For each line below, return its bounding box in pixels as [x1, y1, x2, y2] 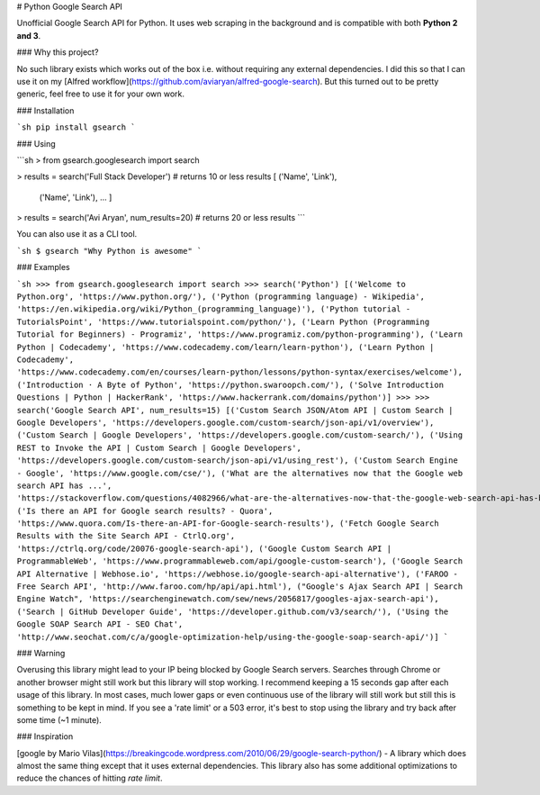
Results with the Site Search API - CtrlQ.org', [16, 531, 236, 541]
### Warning [16, 647, 66, 658]
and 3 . [16, 30, 41, 41]
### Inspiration [16, 731, 74, 742]
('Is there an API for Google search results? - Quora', [16, 505, 274, 516]
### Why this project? [16, 47, 99, 58]
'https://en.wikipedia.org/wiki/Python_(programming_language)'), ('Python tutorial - [16, 304, 411, 314]
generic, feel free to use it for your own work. [16, 88, 184, 99]
